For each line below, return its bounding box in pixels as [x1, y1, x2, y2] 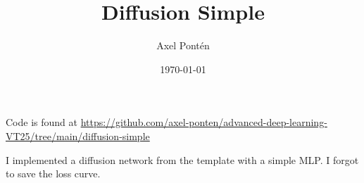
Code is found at [6, 115, 77, 130]
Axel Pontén [156, 38, 210, 53]
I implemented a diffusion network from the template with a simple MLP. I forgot [6, 152, 359, 167]
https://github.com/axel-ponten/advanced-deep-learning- [80, 115, 327, 130]
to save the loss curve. [6, 166, 101, 181]
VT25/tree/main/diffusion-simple [6, 128, 150, 143]
